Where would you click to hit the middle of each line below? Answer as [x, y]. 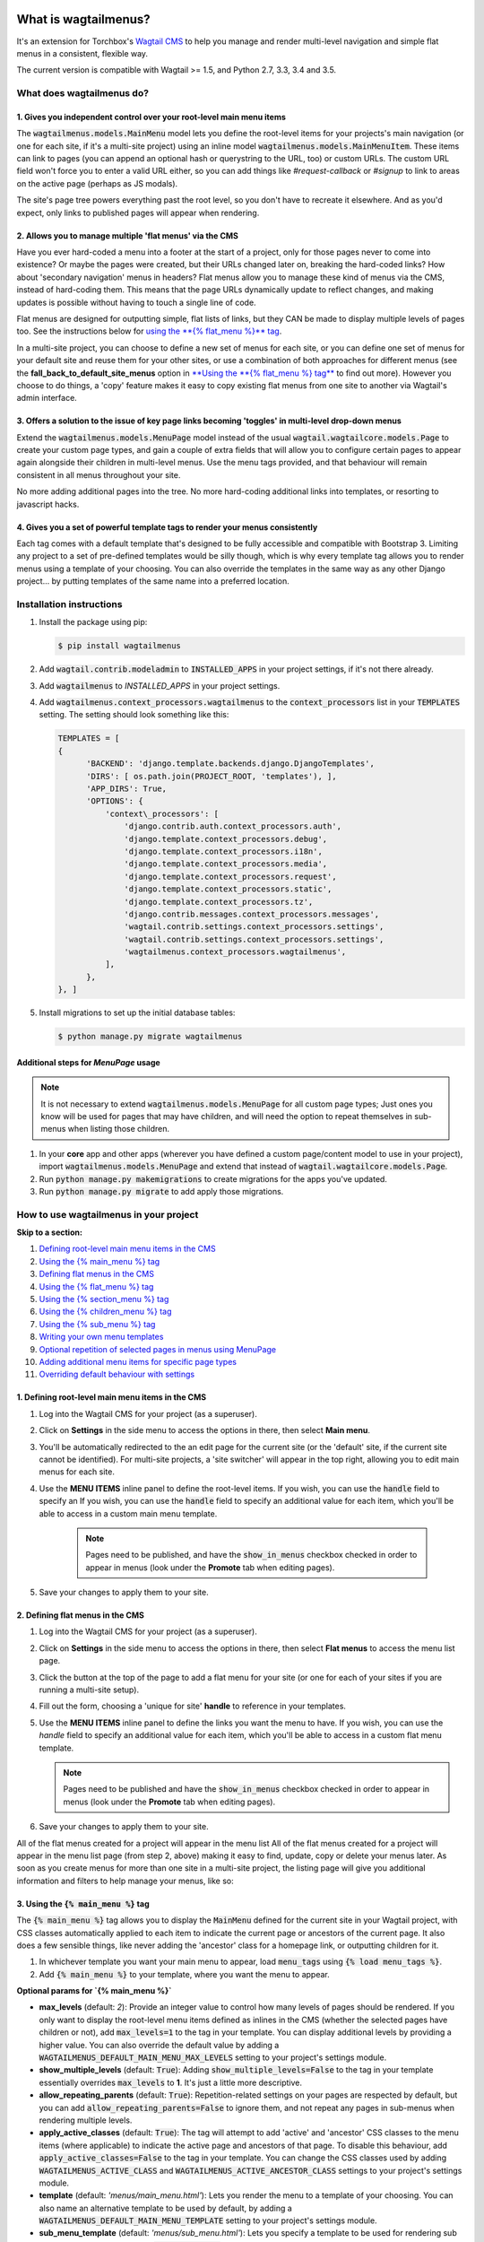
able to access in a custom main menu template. [128, 1513]
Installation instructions [69, 604]
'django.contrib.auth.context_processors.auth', [233, 826]
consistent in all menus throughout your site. [99, 474]
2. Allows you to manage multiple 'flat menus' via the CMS [128, 235]
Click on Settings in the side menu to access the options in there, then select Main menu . [205, 1430]
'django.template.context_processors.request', [230, 876]
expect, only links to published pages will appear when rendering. [138, 213]
